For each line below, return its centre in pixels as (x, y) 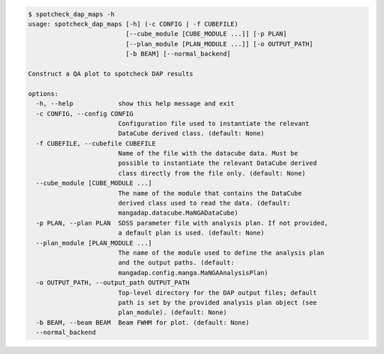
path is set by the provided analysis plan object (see (217, 302)
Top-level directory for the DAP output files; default (217, 293)
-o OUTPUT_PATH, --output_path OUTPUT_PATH (113, 283)
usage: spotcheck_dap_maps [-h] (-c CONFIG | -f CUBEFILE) (133, 24)
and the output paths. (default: (176, 263)
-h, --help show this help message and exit (135, 104)
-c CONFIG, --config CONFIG (85, 113)
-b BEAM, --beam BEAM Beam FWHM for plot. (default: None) (143, 322)
